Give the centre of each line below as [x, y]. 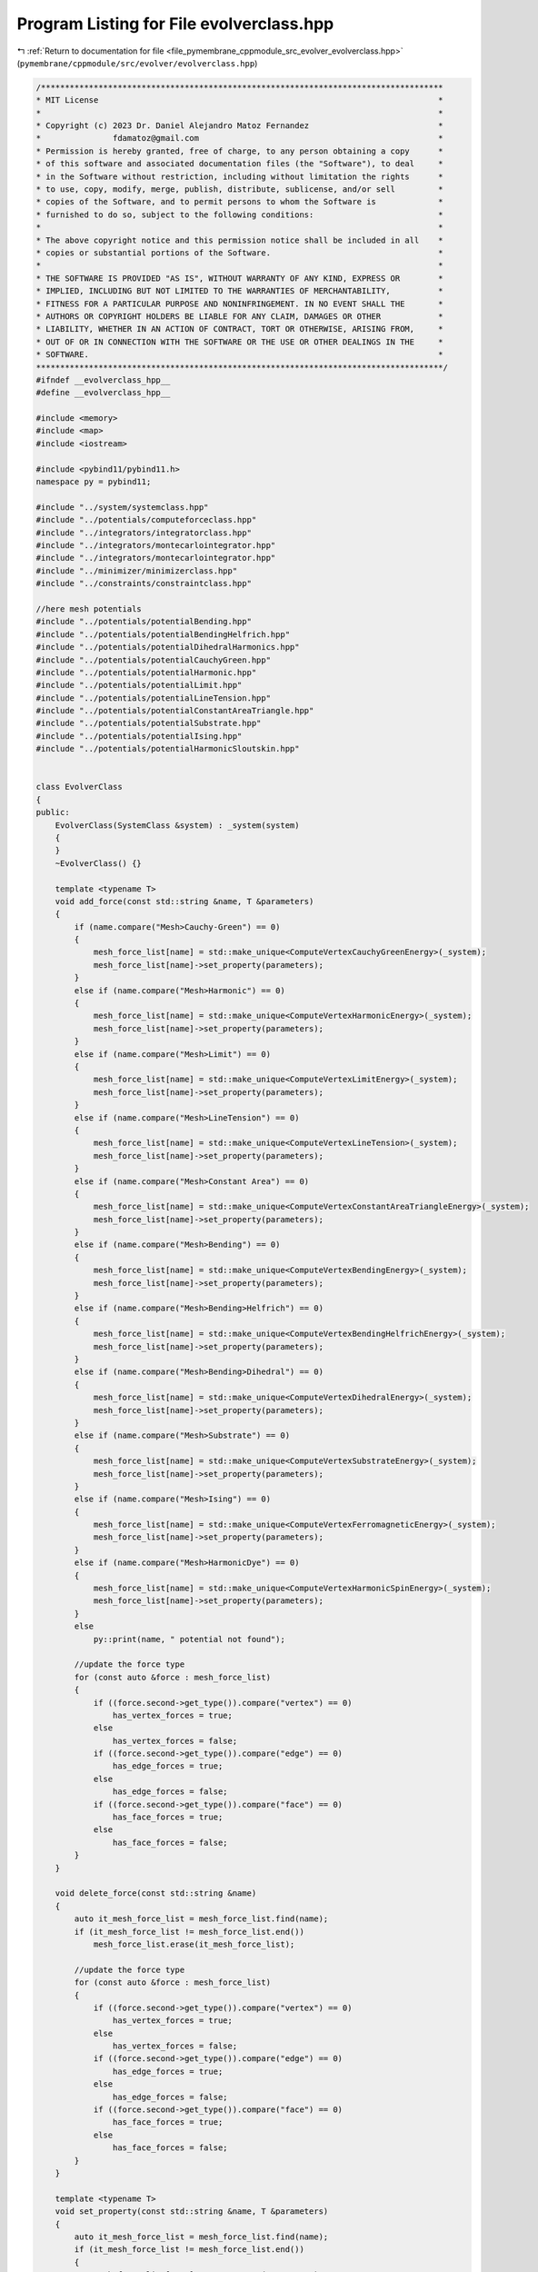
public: [53, 812]
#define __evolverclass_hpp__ [103, 393]
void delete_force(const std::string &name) [156, 1893]
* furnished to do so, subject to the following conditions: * [240, 214]
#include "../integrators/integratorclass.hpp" [144, 533]
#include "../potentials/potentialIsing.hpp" [139, 736]
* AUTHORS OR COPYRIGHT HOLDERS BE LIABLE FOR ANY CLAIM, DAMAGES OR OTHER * [240, 316]
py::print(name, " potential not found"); [189, 1639]
